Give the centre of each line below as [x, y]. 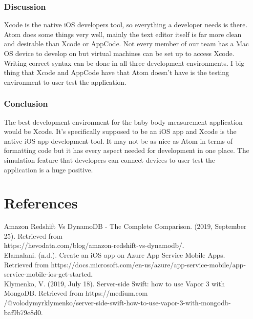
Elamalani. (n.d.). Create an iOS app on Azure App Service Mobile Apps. [115, 255]
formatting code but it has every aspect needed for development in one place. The [126, 150]
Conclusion [26, 103]
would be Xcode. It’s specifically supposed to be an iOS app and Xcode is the [120, 131]
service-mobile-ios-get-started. [48, 274]
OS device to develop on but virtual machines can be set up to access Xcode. [119, 53]
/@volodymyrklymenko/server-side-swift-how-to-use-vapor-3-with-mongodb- [117, 303]
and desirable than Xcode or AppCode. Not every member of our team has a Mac [126, 44]
